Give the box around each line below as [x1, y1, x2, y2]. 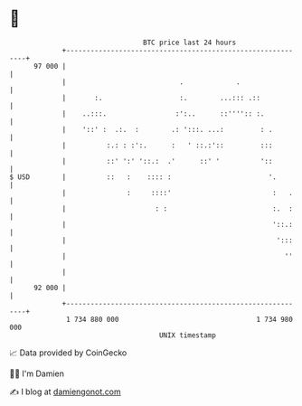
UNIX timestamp [158, 330, 217, 340]
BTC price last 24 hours [143, 38, 237, 47]
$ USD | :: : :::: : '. [9, 172, 278, 182]
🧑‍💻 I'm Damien [9, 368, 65, 379]
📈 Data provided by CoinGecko [9, 347, 127, 358]
